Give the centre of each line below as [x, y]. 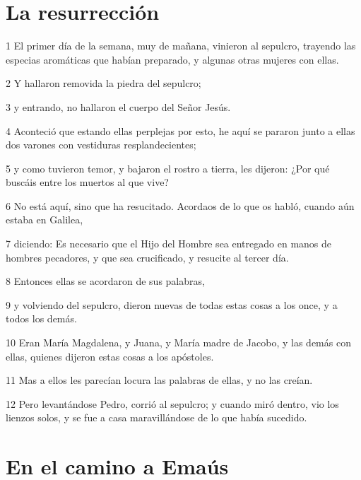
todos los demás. [41, 318]
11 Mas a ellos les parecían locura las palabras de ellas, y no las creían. [159, 380]
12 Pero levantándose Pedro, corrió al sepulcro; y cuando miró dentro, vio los [172, 403]
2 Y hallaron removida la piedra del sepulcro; [103, 83]
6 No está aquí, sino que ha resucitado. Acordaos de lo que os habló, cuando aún [180, 205]
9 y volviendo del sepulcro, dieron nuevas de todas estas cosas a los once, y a [172, 304]
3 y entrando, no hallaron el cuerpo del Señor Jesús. [118, 106]
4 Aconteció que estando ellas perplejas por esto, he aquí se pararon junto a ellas [180, 130]
